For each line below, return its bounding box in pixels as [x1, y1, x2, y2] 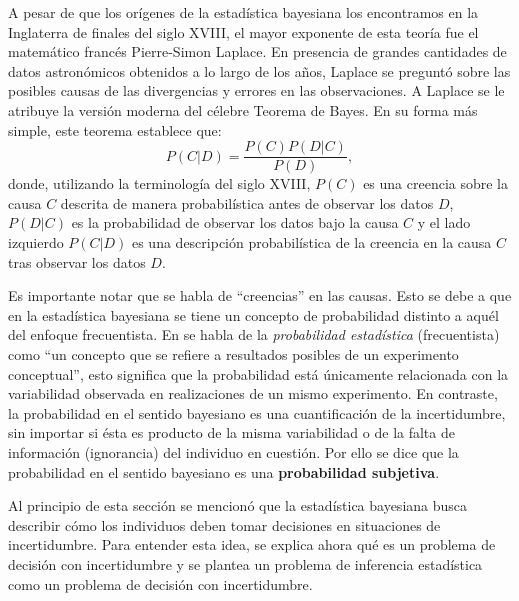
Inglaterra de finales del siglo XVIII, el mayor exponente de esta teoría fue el [8, 21, 479, 42]
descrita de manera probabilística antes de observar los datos [60, 192, 434, 213]
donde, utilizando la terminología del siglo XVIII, [8, 173, 311, 194]
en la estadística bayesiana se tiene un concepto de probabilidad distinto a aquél [8, 304, 499, 325]
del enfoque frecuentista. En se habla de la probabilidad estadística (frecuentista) [8, 324, 500, 345]
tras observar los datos [8, 251, 146, 272]
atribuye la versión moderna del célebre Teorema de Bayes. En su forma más [8, 99, 478, 120]
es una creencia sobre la [363, 173, 509, 194]
